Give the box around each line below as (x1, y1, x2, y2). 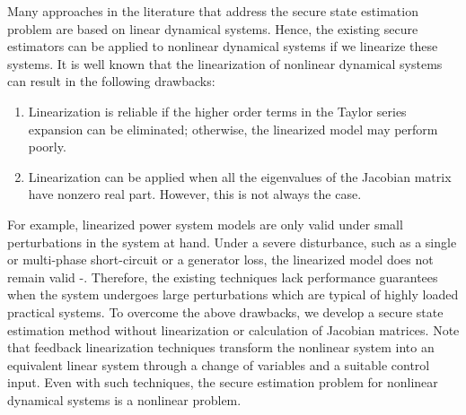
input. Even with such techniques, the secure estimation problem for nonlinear (7, 373, 438, 392)
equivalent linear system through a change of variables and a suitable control (7, 355, 430, 374)
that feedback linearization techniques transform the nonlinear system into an (7, 338, 435, 357)
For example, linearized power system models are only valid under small (7, 214, 403, 233)
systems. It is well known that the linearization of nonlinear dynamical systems (7, 54, 443, 73)
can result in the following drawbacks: (7, 72, 215, 91)
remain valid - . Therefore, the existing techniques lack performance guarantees (7, 267, 438, 286)
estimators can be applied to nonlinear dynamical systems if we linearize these (7, 37, 438, 56)
